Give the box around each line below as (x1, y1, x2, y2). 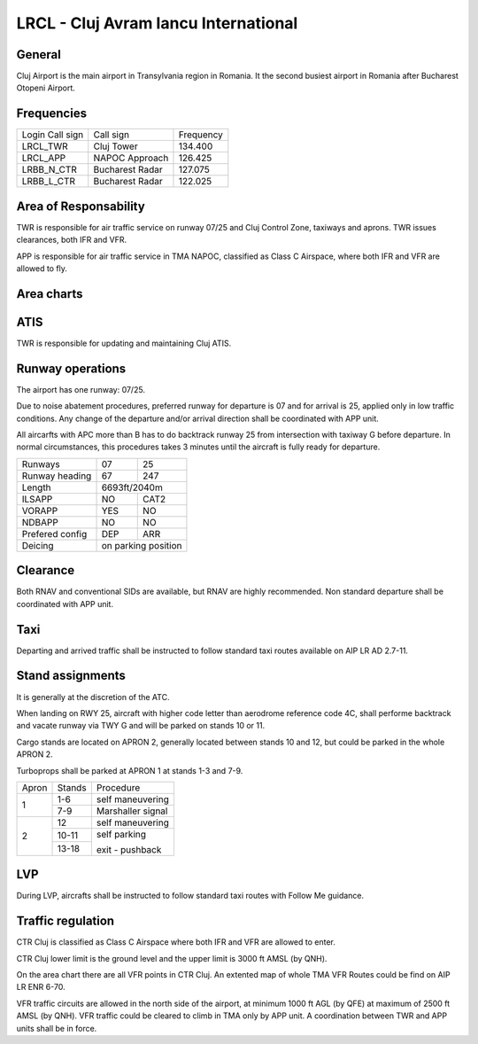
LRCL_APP (21, 152, 66, 164)
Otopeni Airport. (16, 82, 75, 93)
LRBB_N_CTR (21, 164, 77, 176)
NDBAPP (21, 516, 59, 528)
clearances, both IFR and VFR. (16, 235, 127, 245)
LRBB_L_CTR (21, 175, 75, 188)
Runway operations (16, 361, 127, 376)
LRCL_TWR (21, 140, 68, 152)
